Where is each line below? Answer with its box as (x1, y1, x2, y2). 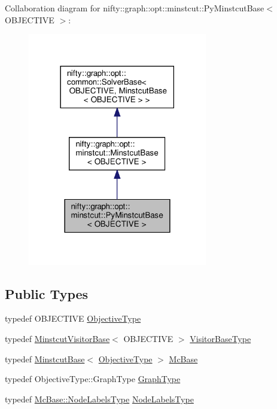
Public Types (5, 284, 89, 303)
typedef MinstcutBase (5, 352, 85, 365)
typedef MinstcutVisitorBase (5, 332, 110, 345)
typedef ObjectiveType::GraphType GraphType (5, 373, 181, 385)
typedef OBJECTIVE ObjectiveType (5, 312, 141, 325)
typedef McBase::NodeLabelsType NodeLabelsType (5, 392, 194, 405)
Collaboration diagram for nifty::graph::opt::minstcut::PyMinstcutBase (5, 2, 264, 14)
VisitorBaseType (190, 332, 251, 345)
